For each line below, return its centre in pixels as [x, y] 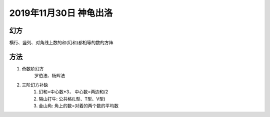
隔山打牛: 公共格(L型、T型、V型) [72, 99]
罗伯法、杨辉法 [49, 76]
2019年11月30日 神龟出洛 [61, 13]
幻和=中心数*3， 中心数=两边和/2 [73, 92]
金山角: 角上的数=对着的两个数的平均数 [79, 106]
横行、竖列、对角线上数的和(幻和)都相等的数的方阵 [61, 43]
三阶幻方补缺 [35, 85]
